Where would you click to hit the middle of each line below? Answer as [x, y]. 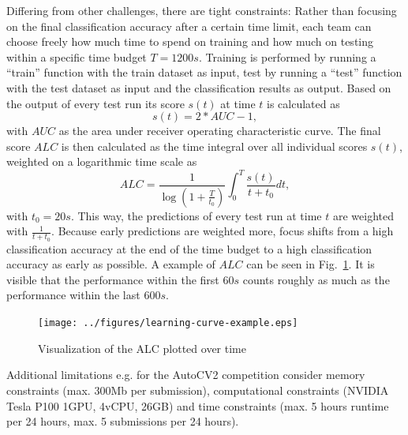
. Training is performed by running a [287, 56]
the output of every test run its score [95, 103]
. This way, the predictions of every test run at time [196, 215]
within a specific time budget [77, 56]
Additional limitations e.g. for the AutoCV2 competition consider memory [186, 375]
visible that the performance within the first [113, 279]
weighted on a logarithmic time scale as [102, 161]
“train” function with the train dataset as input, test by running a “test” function [204, 72]
